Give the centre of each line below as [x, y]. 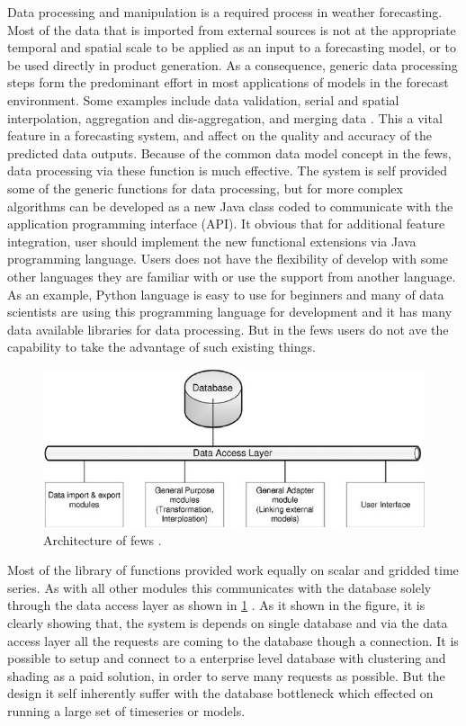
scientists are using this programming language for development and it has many [230, 312]
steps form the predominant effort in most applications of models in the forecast [228, 82]
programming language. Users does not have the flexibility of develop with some [228, 259]
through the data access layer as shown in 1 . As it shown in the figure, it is [216, 605]
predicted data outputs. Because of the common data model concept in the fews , [229, 152]
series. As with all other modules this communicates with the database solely [220, 587]
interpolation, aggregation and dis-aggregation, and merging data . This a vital [225, 117]
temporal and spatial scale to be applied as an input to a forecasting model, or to [232, 47]
